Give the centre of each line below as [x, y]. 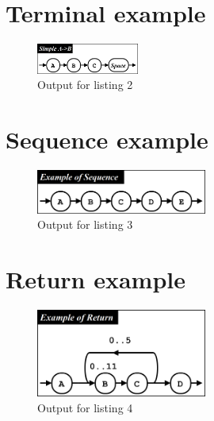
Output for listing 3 [85, 224]
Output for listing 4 [85, 407]
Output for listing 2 [85, 85]
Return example [96, 279]
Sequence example [107, 139]
